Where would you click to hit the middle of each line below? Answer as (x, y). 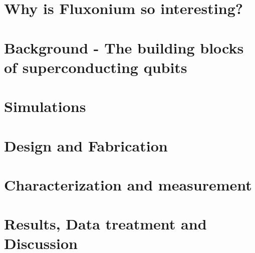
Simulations (45, 106)
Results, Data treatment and (105, 224)
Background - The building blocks (124, 47)
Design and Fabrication (86, 145)
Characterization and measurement (128, 184)
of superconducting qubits (96, 67)
